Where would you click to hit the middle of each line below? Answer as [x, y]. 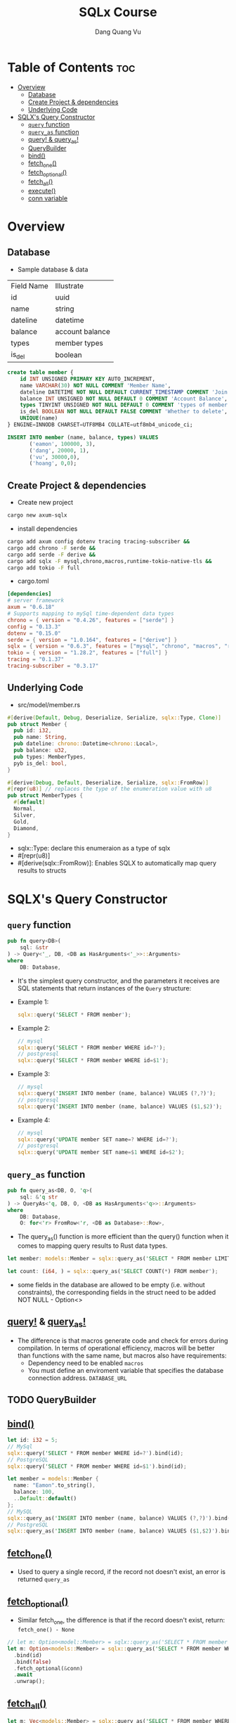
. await [23, 1675]
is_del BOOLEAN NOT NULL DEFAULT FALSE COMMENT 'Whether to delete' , [124, 412]
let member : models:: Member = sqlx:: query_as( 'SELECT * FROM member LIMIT [119, 1259]
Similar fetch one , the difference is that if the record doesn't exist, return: [121, 1621]
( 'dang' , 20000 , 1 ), [59, 451]
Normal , [25, 809]
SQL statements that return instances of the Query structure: [104, 988]
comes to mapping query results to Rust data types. [92, 1246]
